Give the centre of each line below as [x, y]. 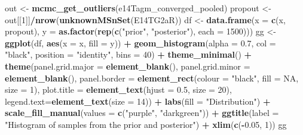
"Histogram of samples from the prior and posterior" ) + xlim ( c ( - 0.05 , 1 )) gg [146, 124]
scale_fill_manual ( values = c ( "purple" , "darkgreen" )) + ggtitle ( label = [142, 113]
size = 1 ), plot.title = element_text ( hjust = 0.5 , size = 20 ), [118, 90]
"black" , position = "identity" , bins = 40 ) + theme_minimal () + [128, 54]
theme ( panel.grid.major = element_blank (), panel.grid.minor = [128, 66]
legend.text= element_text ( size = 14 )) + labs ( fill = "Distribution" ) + [138, 101]
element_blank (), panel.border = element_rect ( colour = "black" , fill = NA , [152, 78]
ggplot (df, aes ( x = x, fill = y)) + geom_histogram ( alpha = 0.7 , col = [140, 43]
